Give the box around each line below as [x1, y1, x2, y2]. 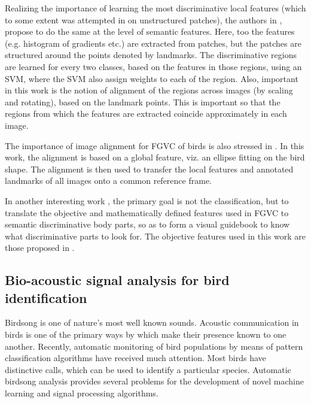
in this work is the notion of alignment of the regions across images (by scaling [5, 84, 293, 96]
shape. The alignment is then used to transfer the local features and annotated [5, 162, 294, 175]
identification [5, 288, 87, 307]
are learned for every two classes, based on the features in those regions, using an [5, 60, 302, 72]
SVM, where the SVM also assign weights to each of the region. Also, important [5, 72, 298, 84]
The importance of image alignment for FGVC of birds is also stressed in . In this [5, 139, 304, 151]
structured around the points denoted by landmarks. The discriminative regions [5, 49, 297, 61]
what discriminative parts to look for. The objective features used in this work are [5, 229, 306, 242]
